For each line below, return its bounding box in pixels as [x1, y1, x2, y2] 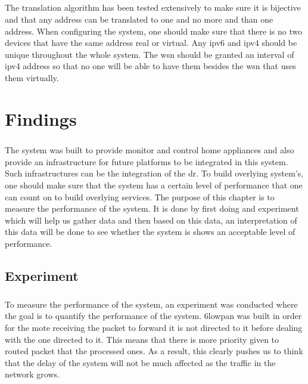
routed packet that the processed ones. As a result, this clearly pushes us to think [5, 345, 303, 357]
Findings [5, 106, 77, 131]
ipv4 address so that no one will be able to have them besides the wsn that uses [5, 60, 296, 72]
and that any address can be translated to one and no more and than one [5, 13, 273, 25]
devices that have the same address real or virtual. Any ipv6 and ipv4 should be [5, 36, 297, 49]
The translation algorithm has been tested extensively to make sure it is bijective [5, 1, 301, 14]
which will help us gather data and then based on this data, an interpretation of [5, 213, 297, 226]
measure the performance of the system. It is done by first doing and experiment [5, 202, 299, 215]
